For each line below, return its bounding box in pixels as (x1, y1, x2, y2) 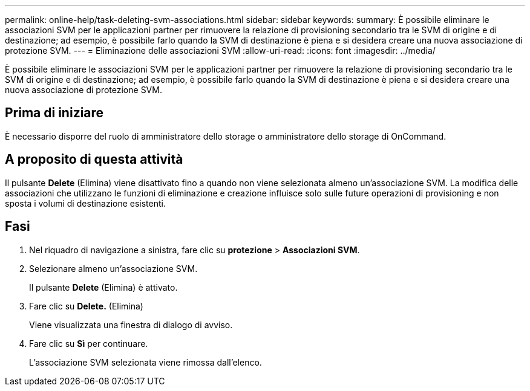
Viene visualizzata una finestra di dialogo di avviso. (29, 319, 233, 330)
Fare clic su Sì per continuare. (29, 338, 148, 349)
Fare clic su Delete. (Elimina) (29, 300, 143, 311)
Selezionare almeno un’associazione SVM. (29, 263, 198, 274)
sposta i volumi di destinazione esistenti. (5, 198, 166, 208)
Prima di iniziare (5, 105, 104, 121)
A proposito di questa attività (5, 152, 183, 167)
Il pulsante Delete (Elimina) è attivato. (29, 282, 178, 292)
